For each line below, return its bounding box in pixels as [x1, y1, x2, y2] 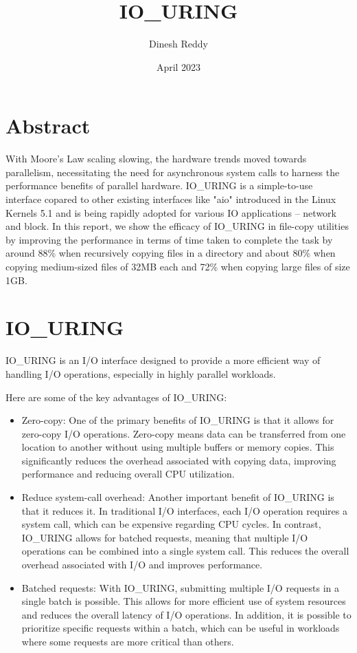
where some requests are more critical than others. [21, 634, 234, 648]
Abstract [5, 111, 91, 140]
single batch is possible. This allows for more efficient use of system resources [21, 594, 346, 608]
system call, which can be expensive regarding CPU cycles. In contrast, [21, 517, 321, 531]
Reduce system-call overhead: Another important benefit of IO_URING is [21, 490, 334, 504]
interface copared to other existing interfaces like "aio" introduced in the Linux [5, 192, 336, 206]
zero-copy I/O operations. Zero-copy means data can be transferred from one [21, 426, 346, 440]
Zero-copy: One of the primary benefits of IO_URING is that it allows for [21, 413, 334, 427]
